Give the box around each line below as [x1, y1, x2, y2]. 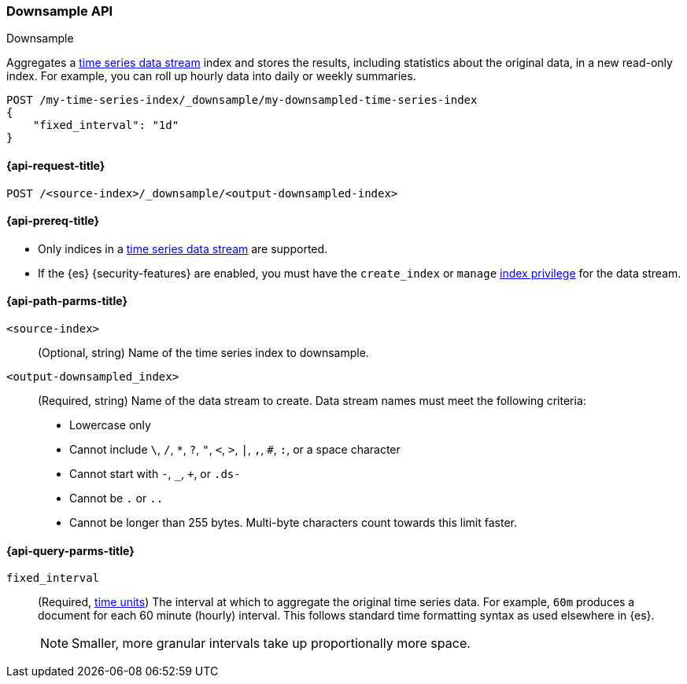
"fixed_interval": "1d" [32, 119, 179, 132]
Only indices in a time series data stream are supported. [38, 241, 328, 256]
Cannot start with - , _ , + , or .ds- [69, 467, 241, 481]
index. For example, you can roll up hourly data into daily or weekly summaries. [6, 69, 416, 83]
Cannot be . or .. [69, 491, 164, 506]
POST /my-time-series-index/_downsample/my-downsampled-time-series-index [6, 94, 478, 107]
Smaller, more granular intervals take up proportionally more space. [72, 635, 471, 652]
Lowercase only [69, 418, 151, 432]
